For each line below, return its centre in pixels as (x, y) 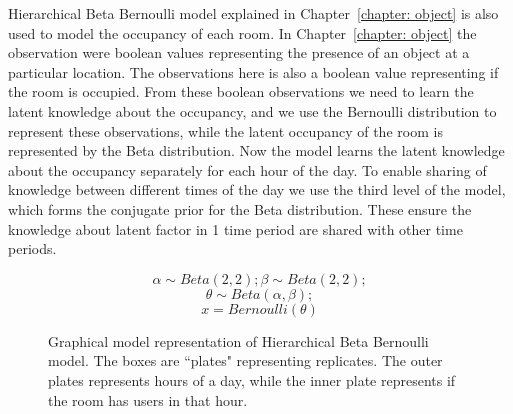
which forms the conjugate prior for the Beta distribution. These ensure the (240, 208)
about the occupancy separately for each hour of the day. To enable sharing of (247, 169)
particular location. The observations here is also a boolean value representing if (253, 71)
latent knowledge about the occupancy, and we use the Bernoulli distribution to (252, 110)
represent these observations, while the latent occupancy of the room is (225, 130)
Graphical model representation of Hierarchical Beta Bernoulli (238, 340)
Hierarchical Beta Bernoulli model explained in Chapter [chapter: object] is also (253, 13)
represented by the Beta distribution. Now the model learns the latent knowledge (256, 150)
